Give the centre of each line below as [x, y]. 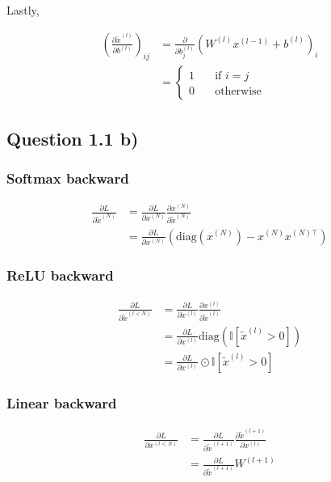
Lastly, [23, 10]
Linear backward [62, 402]
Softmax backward [68, 178]
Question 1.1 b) [73, 138]
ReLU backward [60, 275]
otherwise [238, 92]
